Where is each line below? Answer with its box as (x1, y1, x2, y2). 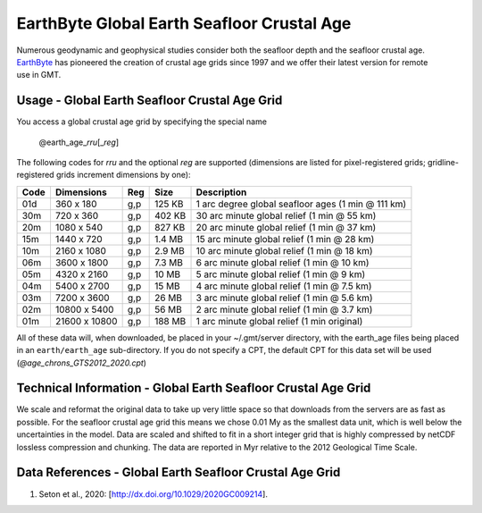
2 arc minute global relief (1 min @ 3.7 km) (195, 303, 373, 315)
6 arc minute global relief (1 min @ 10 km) (195, 256, 370, 268)
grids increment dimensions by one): (55, 170, 191, 181)
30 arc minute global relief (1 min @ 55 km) (195, 209, 377, 222)
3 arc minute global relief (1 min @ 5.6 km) (195, 291, 374, 304)
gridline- (427, 157, 460, 168)
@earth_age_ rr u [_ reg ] (38, 137, 120, 147)
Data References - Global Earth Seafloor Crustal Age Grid (16, 465, 341, 480)
